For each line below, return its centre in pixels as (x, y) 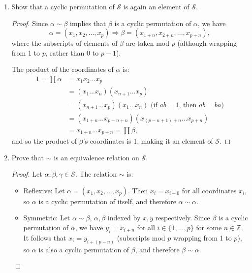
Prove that (28, 157)
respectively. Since (183, 218)
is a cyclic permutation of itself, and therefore (107, 201)
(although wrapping (207, 43)
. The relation (96, 174)
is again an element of (156, 6)
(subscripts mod (141, 237)
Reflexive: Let (44, 190)
